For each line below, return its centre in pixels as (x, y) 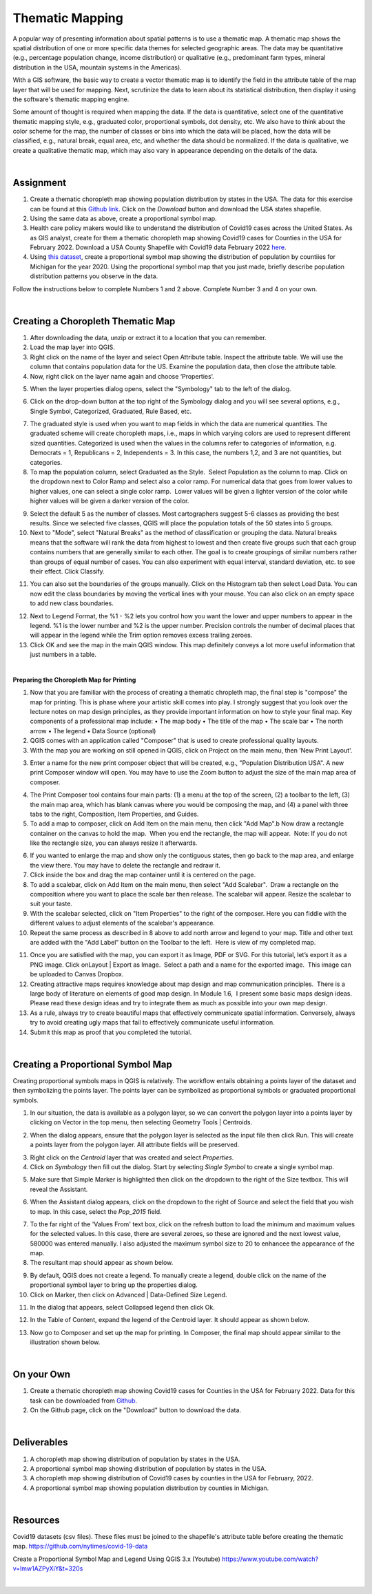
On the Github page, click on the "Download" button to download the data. (135, 1410)
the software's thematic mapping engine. (71, 99)
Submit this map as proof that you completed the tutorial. (111, 1032)
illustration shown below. (65, 1342)
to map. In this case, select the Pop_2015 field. (96, 1211)
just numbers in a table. (63, 655)
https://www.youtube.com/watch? (270, 1559)
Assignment (40, 183)
